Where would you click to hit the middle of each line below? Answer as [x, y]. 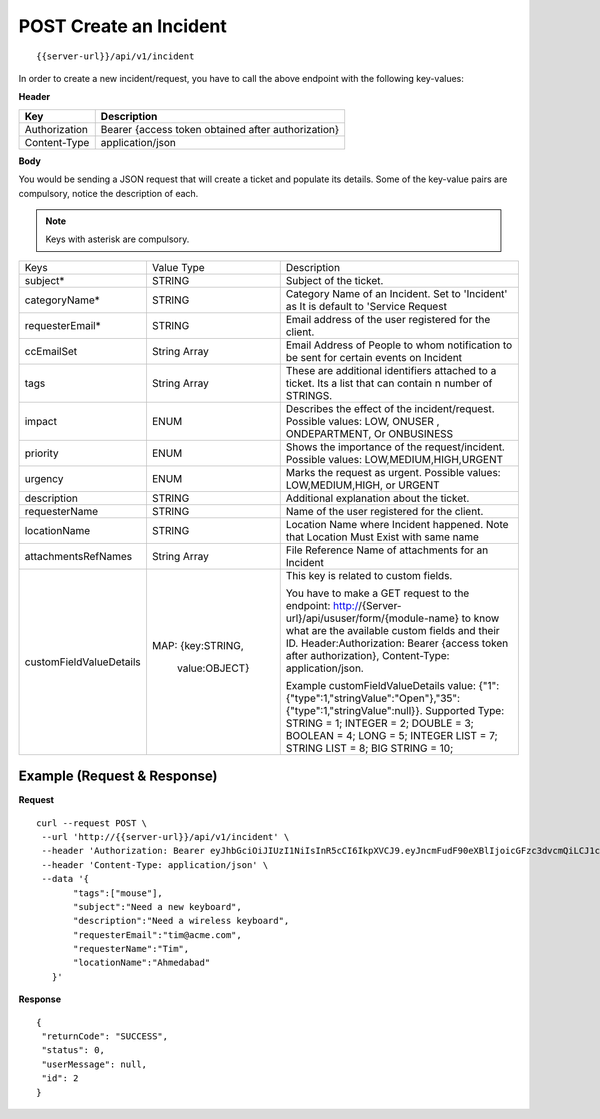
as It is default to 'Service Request [366, 306]
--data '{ [65, 879]
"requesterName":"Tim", [131, 949]
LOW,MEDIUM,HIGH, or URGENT [362, 485]
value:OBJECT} [213, 668]
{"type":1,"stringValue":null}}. [354, 710]
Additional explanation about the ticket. [377, 498]
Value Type [178, 267]
